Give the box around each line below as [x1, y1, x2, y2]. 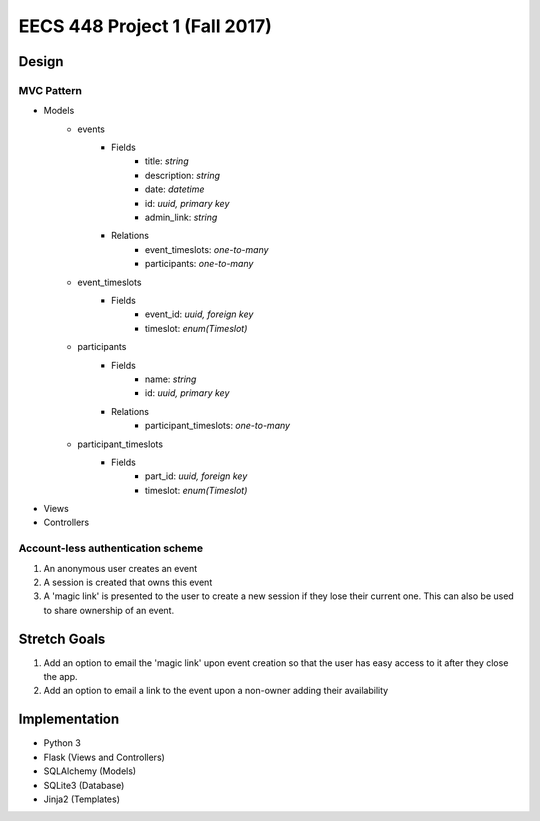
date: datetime [145, 183, 205, 195]
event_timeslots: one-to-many [145, 243, 269, 255]
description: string [145, 169, 220, 181]
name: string [145, 373, 197, 385]
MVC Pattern [18, 83, 83, 97]
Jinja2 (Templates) [43, 793, 120, 805]
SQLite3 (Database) [43, 779, 125, 791]
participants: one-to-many [145, 258, 254, 270]
